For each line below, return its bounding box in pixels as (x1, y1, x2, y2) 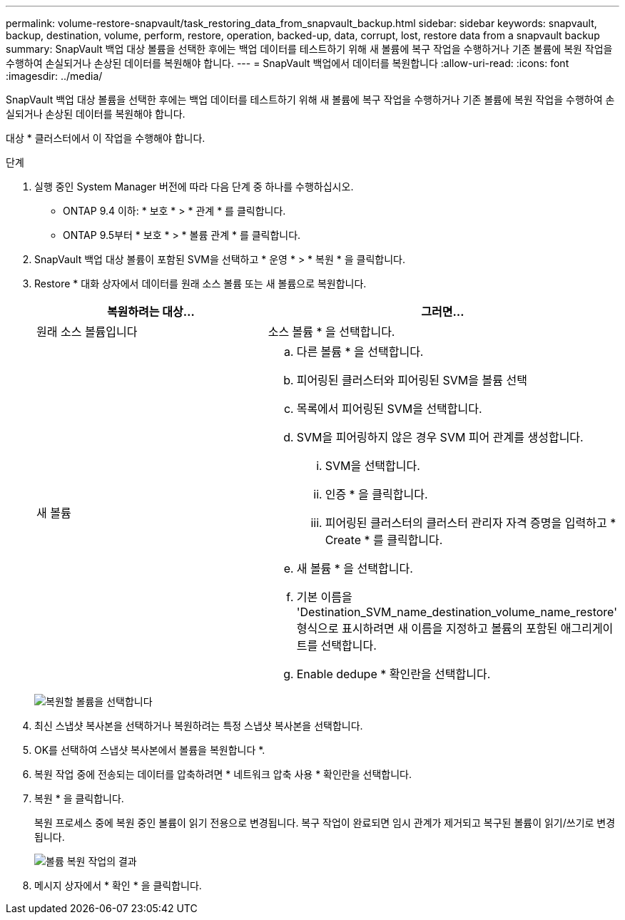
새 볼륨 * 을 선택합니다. (296, 561, 413, 576)
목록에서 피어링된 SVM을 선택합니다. (296, 402, 482, 416)
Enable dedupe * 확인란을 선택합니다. (296, 667, 491, 681)
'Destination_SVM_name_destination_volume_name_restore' (296, 605, 618, 619)
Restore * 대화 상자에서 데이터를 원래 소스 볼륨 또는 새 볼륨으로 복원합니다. (34, 277, 367, 290)
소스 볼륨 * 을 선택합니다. (268, 324, 395, 339)
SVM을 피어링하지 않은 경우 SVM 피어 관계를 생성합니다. (296, 430, 584, 444)
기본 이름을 (296, 590, 352, 604)
